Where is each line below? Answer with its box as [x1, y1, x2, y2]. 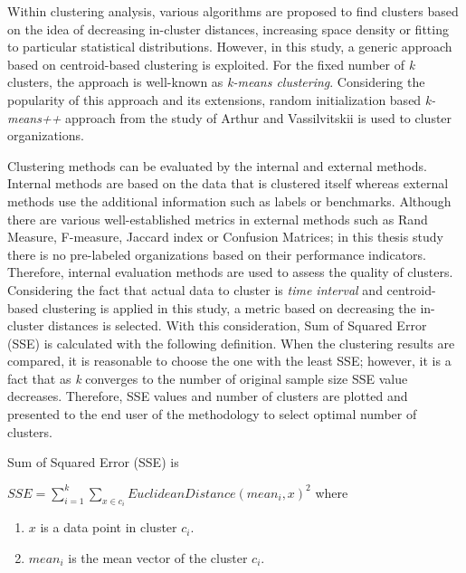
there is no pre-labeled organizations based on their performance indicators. [7, 244, 426, 263]
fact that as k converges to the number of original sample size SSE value [7, 368, 408, 387]
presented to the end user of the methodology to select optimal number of [7, 405, 417, 424]
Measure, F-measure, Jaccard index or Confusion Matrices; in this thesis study [7, 227, 443, 246]
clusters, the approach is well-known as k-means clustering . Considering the [7, 72, 425, 91]
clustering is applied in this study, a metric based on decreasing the [42, 298, 416, 317]
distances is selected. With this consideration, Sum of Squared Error [48, 316, 427, 335]
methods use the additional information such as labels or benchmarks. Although [7, 191, 452, 210]
